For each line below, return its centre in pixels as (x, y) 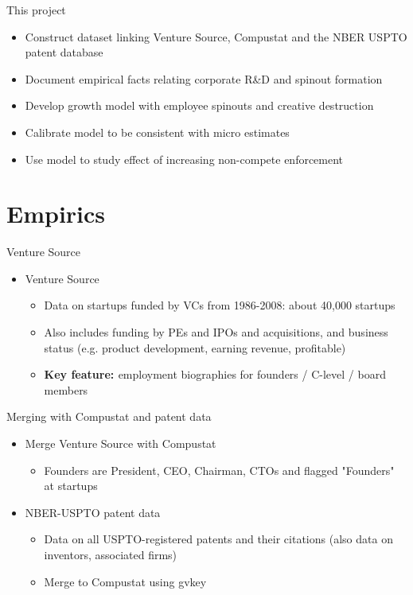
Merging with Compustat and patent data (109, 416)
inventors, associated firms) (111, 554)
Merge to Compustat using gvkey (125, 581)
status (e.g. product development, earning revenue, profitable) (195, 347)
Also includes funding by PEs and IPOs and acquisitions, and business (216, 332)
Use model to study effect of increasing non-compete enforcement (184, 159)
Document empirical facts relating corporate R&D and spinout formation (204, 78)
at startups (71, 486)
